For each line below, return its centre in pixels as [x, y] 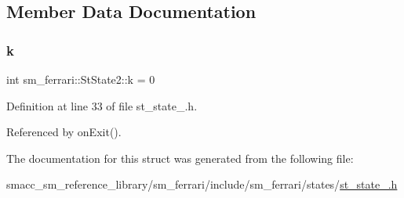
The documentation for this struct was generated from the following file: [180, 158]
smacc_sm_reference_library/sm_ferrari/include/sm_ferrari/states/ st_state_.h [202, 184]
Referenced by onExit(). [64, 132]
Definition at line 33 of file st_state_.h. [102, 105]
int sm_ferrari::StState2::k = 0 [81, 79]
